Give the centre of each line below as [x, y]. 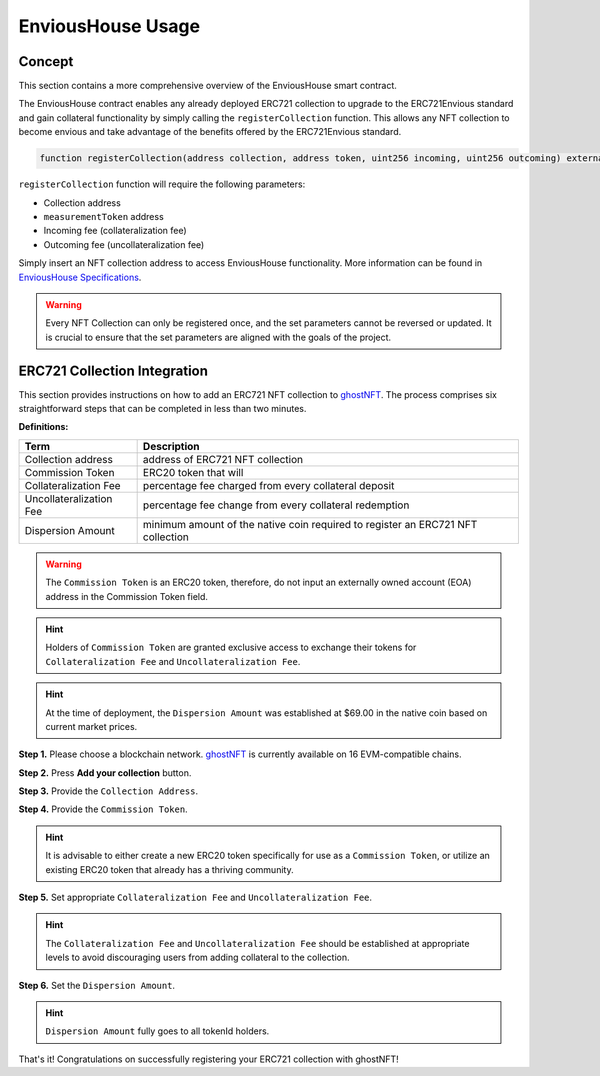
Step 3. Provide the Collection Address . [108, 791]
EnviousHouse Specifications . [80, 277]
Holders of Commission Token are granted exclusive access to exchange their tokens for [231, 647]
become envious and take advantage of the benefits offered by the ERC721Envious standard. [210, 132]
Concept [46, 61]
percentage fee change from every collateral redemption [276, 505]
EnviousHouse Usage [109, 26]
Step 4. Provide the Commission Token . [103, 809]
